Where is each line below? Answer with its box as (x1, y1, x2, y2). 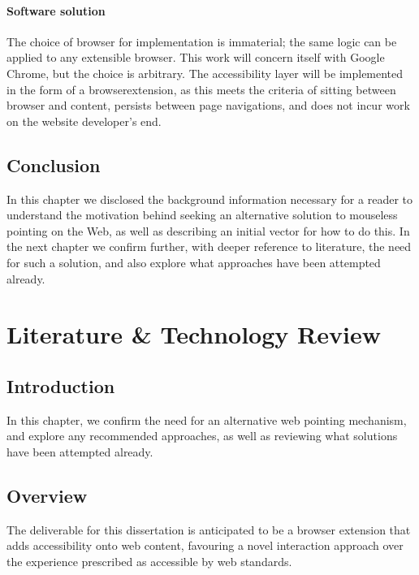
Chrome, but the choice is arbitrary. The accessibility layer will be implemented (6, 64, 404, 81)
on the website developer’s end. (6, 112, 162, 129)
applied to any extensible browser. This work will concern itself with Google (6, 49, 385, 66)
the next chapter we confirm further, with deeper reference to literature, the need (6, 238, 412, 255)
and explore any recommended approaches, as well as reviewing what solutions (6, 427, 398, 444)
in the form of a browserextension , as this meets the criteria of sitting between (6, 80, 396, 97)
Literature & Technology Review (6, 318, 381, 351)
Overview (6, 482, 88, 508)
